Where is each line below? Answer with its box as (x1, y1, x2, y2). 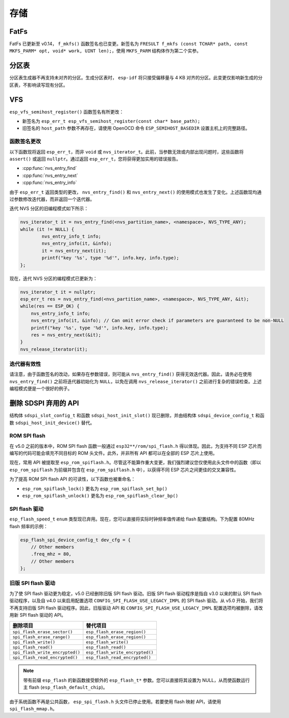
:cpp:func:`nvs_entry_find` (22, 165, 77, 171)
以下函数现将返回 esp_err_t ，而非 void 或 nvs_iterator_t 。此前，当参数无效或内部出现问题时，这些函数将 (9, 148, 244, 155)
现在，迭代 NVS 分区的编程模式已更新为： (9, 275, 98, 281)
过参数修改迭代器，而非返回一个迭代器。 (9, 196, 94, 202)
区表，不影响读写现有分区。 (9, 82, 68, 88)
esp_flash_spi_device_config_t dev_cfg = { (20, 537, 131, 542)
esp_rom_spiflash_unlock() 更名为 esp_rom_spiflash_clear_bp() (22, 493, 179, 499)
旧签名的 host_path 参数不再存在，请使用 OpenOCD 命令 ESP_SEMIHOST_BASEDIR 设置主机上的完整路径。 (22, 125, 250, 132)
